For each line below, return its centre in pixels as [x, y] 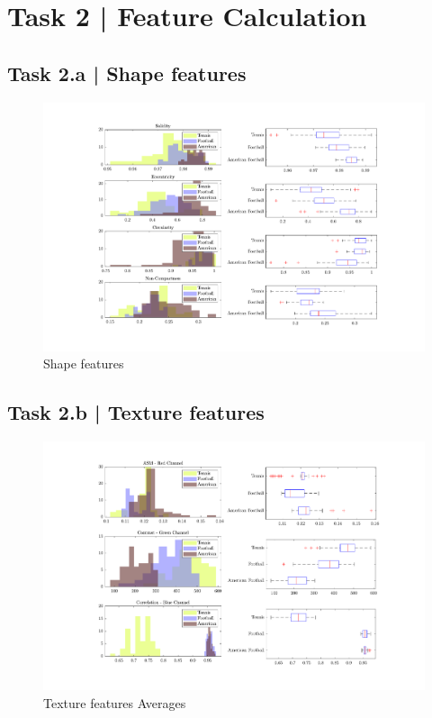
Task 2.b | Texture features [136, 412]
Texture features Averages [115, 702]
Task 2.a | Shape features [127, 73]
